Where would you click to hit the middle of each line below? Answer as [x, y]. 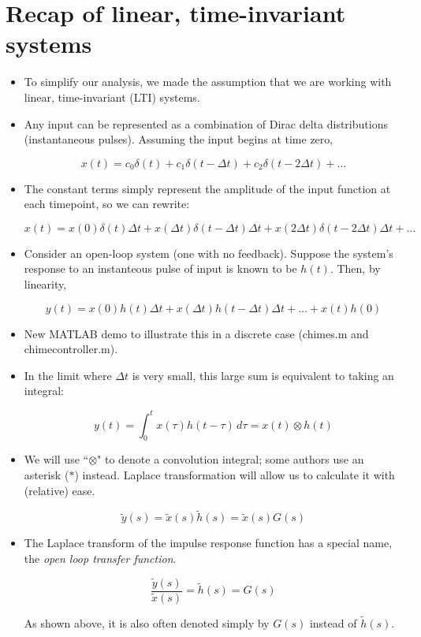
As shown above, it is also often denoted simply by [147, 623]
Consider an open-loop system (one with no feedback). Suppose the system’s [209, 253]
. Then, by [355, 268]
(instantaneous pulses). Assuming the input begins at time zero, [179, 139]
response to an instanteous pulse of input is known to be [160, 268]
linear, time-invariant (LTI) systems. [112, 97]
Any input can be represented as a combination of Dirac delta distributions [206, 123]
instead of [333, 623]
